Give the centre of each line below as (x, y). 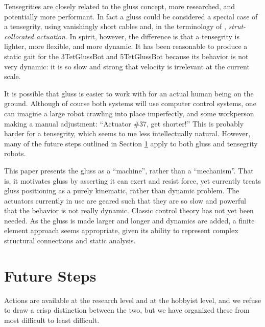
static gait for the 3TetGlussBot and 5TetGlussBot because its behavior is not (126, 56)
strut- (237, 26)
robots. (15, 153)
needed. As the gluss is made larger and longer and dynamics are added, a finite (129, 220)
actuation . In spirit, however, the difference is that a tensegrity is (138, 36)
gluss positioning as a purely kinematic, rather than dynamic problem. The (122, 191)
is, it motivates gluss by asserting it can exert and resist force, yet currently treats (132, 180)
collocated (19, 36)
